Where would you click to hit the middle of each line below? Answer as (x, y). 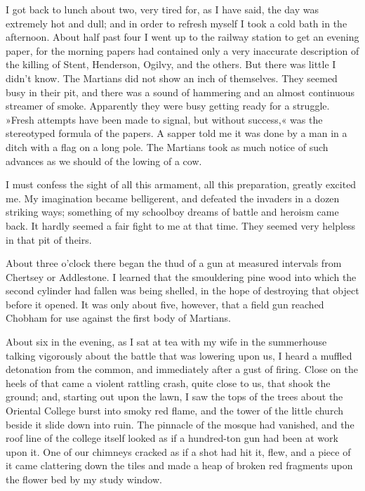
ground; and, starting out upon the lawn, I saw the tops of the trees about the (174, 397)
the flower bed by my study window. (84, 479)
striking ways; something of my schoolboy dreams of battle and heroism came (172, 212)
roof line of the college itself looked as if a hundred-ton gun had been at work (172, 438)
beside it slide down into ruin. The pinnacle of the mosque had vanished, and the (180, 424)
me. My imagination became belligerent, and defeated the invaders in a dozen (173, 198)
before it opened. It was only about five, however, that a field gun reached (165, 304)
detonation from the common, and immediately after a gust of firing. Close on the (182, 369)
